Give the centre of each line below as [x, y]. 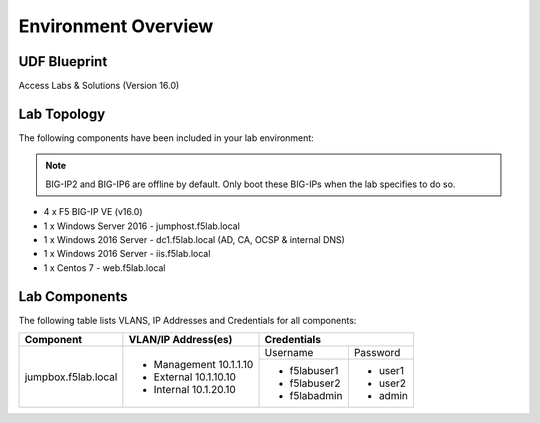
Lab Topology [62, 113]
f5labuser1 [314, 370]
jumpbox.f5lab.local [71, 377]
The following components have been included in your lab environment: [166, 137]
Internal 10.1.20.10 [195, 389]
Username [289, 352]
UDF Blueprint [63, 61]
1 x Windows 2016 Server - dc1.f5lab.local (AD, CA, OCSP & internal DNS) [194, 239]
